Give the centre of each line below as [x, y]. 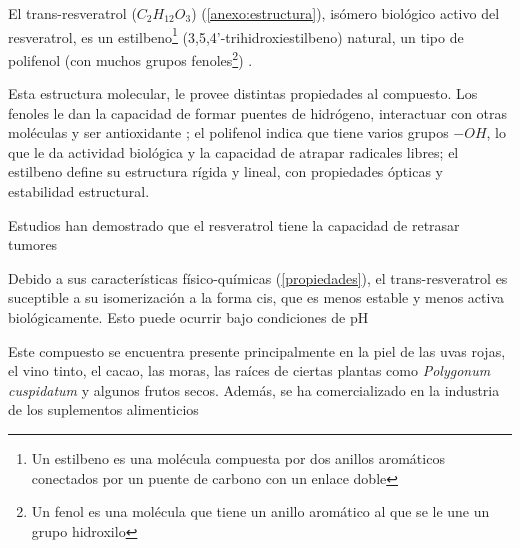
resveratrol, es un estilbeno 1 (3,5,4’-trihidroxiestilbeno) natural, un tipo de [236, 35]
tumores [33, 244]
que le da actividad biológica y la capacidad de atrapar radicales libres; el [233, 151]
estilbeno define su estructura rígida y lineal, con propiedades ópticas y [225, 171]
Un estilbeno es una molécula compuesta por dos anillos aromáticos [238, 458]
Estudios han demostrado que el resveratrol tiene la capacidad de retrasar [234, 224]
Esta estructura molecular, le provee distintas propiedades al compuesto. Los [243, 93]
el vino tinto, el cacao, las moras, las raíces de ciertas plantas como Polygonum [249, 370]
